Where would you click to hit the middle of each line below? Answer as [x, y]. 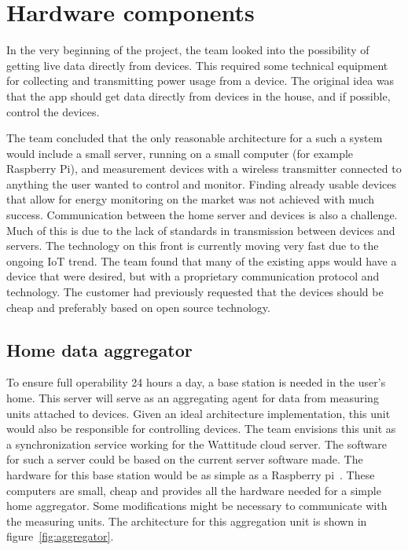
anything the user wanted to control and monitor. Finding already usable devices [202, 183]
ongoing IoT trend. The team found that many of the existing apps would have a [202, 260]
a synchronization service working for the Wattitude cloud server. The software [197, 444]
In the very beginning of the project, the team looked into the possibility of [188, 50]
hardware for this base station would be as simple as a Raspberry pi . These [191, 474]
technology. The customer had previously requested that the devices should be [195, 292]
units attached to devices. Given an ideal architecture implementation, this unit [198, 413]
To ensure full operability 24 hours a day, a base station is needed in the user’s [196, 382]
